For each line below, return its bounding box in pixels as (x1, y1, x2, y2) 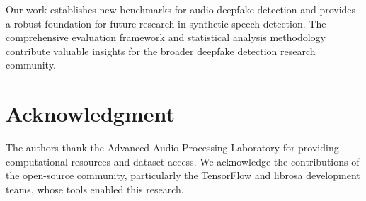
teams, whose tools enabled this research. (6, 181, 184, 196)
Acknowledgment (6, 99, 175, 128)
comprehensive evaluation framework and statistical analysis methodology (6, 30, 326, 45)
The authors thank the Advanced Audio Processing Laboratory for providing (6, 140, 339, 155)
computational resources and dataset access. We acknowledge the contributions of (6, 154, 360, 168)
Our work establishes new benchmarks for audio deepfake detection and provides (6, 2, 356, 16)
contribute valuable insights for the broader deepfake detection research (6, 43, 316, 58)
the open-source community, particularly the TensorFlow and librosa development (6, 168, 360, 183)
